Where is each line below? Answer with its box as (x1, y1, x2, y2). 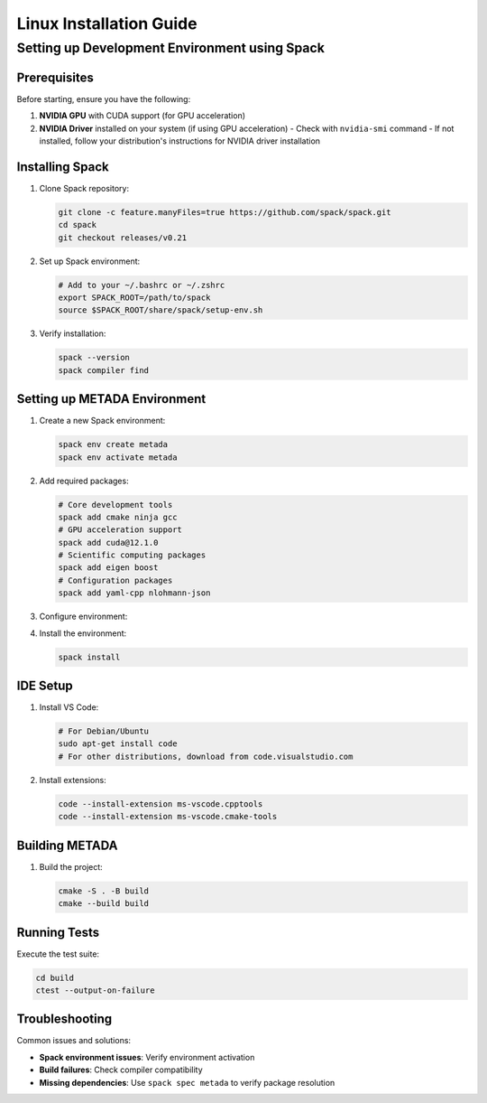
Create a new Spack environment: (39, 416, 166, 426)
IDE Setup (16, 678, 74, 694)
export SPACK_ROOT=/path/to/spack (58, 292, 211, 303)
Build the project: (39, 861, 103, 872)
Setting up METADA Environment (16, 391, 207, 407)
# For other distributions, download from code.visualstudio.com (58, 751, 354, 762)
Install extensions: (39, 774, 107, 785)
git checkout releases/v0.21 (58, 232, 188, 243)
